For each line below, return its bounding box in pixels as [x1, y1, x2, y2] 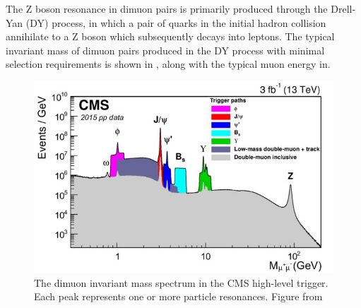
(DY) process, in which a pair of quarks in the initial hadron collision [25, 15, 326, 30]
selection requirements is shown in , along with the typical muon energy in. [6, 57, 331, 71]
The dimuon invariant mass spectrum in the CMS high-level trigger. [34, 275, 329, 290]
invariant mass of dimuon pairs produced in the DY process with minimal [6, 42, 325, 57]
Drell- [331, 1, 356, 16]
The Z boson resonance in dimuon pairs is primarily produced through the [6, 1, 328, 16]
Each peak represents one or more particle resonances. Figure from [34, 289, 323, 304]
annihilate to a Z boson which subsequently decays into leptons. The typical [6, 29, 335, 44]
